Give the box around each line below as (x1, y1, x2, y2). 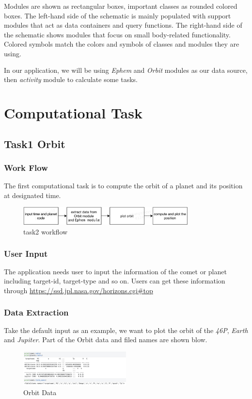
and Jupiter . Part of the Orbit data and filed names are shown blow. (4, 334, 207, 345)
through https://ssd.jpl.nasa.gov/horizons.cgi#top (4, 285, 153, 295)
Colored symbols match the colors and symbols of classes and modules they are (4, 39, 239, 49)
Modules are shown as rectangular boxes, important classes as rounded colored (4, 1, 237, 11)
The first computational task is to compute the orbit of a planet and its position (4, 181, 243, 191)
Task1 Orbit (4, 136, 65, 151)
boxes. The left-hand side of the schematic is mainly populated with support (4, 10, 231, 20)
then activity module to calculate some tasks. (4, 74, 138, 84)
